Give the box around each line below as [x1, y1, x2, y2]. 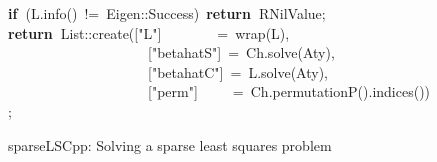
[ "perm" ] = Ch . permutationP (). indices [148, 81, 414, 102]
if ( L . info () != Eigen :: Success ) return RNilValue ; [8, 3, 326, 23]
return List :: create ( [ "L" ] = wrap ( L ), [8, 22, 290, 43]
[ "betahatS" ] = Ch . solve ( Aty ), [148, 42, 335, 63]
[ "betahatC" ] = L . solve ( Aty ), [148, 61, 329, 82]
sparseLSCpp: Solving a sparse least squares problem [8, 134, 332, 155]
